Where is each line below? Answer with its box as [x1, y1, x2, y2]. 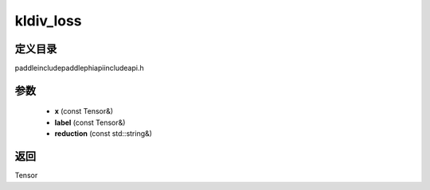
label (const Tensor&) [54, 118, 126, 127]
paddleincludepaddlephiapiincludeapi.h [14, 64, 144, 73]
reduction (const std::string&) [54, 129, 153, 138]
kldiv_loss [14, 12, 83, 29]
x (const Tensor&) [54, 107, 114, 116]
